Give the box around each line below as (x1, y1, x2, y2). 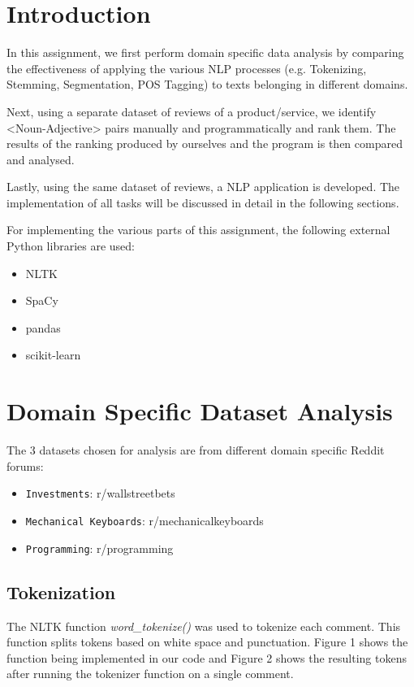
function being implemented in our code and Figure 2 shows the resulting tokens (6, 649, 407, 666)
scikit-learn (25, 346, 81, 363)
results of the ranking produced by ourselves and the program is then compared (6, 135, 403, 152)
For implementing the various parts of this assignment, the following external (6, 221, 390, 238)
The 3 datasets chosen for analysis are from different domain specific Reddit (6, 441, 385, 459)
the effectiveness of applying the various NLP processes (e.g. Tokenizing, (6, 59, 367, 76)
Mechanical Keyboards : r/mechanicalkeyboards (25, 512, 264, 528)
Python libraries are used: (6, 237, 135, 254)
